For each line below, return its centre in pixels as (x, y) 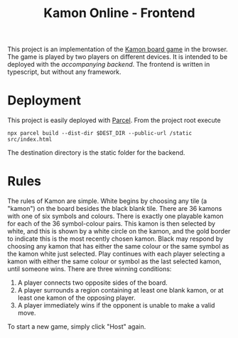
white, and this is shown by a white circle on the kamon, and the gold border (119, 231)
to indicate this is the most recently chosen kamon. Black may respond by (115, 239)
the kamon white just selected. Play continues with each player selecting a (116, 254)
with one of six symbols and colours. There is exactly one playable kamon (115, 216)
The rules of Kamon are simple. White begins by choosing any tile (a (107, 201)
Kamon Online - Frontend (119, 13)
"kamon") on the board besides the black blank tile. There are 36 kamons (115, 209)
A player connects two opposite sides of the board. (93, 283)
